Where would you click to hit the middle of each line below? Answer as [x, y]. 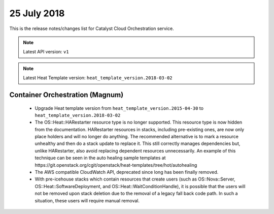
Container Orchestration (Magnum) [66, 95]
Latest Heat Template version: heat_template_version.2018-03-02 [98, 78]
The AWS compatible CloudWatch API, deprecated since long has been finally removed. [127, 172]
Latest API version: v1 [46, 52]
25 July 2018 [37, 13]
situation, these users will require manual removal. [87, 200]
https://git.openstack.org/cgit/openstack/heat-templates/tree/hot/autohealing [116, 165]
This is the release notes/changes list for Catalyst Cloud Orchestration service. [92, 28]
